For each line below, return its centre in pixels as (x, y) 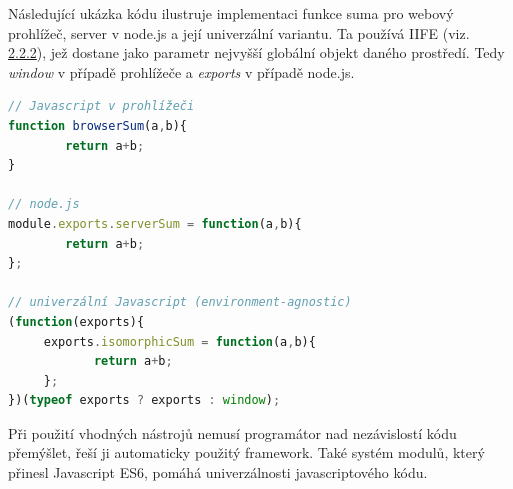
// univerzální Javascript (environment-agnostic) (180, 302)
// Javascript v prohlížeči (101, 106)
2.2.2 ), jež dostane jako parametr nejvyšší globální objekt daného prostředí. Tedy (256, 52)
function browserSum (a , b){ (98, 125)
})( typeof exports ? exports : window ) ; (144, 400)
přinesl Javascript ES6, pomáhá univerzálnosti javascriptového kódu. (218, 472)
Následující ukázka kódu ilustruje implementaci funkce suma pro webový (231, 13)
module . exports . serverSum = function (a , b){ (155, 223)
